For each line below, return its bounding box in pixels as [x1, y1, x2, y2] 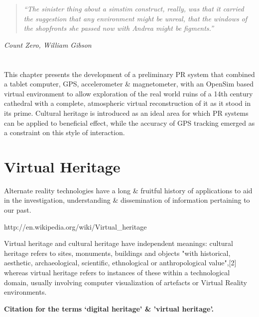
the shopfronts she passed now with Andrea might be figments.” [23, 23, 214, 33]
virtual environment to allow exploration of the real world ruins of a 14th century [4, 88, 253, 98]
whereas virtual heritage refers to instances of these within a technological [4, 267, 230, 277]
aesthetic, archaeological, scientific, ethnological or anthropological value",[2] [4, 257, 237, 268]
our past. [4, 205, 31, 215]
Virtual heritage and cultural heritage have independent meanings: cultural [4, 238, 233, 248]
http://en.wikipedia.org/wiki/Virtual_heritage [4, 221, 147, 232]
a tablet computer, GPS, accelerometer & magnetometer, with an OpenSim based [4, 79, 254, 89]
